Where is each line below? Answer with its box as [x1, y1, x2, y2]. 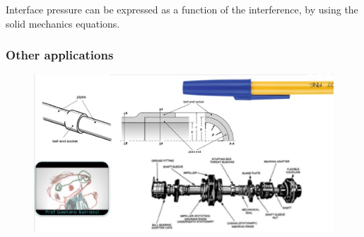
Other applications [6, 46, 114, 64]
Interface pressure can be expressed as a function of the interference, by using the [6, 2, 358, 16]
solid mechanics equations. [6, 16, 120, 30]
